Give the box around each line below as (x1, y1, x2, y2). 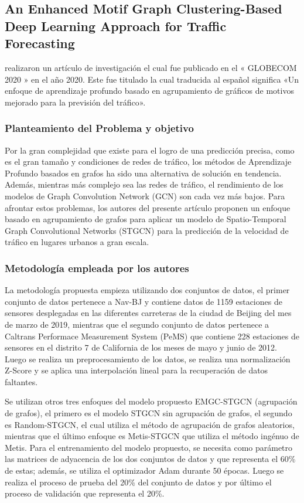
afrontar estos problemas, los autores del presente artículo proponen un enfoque (5, 201, 291, 213)
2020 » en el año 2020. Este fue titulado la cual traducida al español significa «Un (5, 73, 299, 85)
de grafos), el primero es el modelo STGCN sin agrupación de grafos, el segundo (5, 407, 292, 419)
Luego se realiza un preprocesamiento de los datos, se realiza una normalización (5, 352, 291, 365)
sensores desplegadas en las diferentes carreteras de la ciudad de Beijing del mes (5, 307, 292, 319)
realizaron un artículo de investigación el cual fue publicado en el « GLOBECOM (5, 61, 297, 73)
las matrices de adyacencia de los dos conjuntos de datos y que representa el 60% (5, 453, 296, 465)
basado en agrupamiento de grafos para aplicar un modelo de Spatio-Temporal (5, 213, 286, 225)
